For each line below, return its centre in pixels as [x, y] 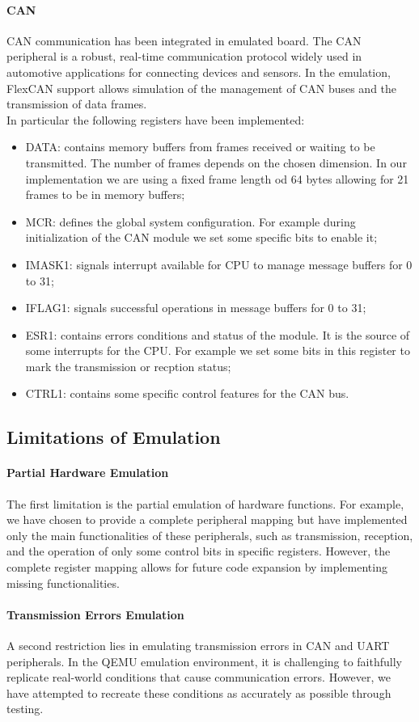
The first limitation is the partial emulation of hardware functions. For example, [205, 503]
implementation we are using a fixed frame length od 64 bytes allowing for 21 [217, 178]
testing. [25, 709]
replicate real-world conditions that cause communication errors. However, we [199, 677]
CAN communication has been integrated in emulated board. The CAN [184, 40]
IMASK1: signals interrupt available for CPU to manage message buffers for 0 [219, 264]
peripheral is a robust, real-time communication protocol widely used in [184, 56]
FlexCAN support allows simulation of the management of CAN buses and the [202, 88]
